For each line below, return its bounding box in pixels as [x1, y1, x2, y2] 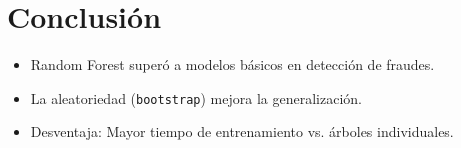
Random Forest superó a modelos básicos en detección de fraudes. [30, 54, 435, 75]
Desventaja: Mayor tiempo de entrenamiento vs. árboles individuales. [30, 121, 454, 142]
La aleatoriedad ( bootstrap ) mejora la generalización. [30, 87, 362, 108]
